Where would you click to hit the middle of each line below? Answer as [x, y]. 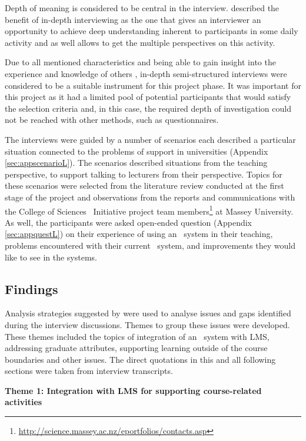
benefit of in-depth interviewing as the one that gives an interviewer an [133, 19]
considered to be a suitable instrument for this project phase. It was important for [153, 85]
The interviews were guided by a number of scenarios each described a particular [150, 139]
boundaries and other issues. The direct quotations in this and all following [140, 359]
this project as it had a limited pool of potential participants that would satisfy [148, 97]
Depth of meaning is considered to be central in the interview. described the [142, 8]
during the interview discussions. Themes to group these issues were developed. [147, 324]
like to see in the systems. [51, 257]
